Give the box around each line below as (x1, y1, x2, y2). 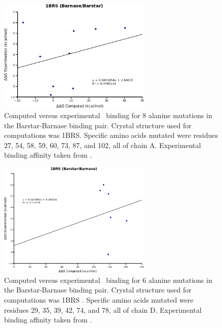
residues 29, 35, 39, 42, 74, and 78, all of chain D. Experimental (4, 304, 202, 315)
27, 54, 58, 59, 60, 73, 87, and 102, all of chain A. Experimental (4, 139, 201, 150)
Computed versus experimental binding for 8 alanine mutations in (4, 110, 212, 120)
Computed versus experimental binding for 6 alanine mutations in (4, 274, 212, 285)
